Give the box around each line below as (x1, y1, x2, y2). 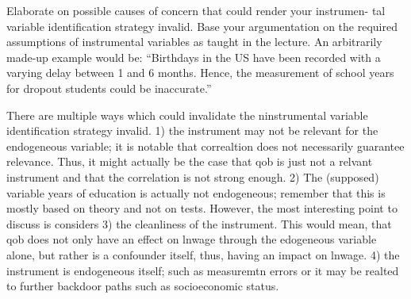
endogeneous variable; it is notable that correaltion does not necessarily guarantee (6, 137, 405, 154)
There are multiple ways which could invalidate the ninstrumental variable (6, 106, 368, 123)
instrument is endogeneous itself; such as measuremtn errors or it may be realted (6, 262, 399, 278)
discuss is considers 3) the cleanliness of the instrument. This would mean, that (6, 215, 392, 232)
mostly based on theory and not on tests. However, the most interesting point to (6, 200, 398, 217)
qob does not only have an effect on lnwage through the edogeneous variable (6, 231, 377, 247)
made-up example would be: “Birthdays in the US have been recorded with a (6, 48, 381, 65)
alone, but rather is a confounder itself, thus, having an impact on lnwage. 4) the (6, 246, 400, 263)
